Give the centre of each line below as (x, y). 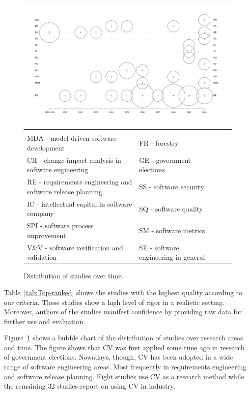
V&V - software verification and (75, 247)
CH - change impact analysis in (74, 160)
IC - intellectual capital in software (80, 203)
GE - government (165, 160)
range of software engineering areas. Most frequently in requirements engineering (125, 367)
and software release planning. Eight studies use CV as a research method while (124, 376)
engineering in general (172, 257)
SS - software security (172, 187)
